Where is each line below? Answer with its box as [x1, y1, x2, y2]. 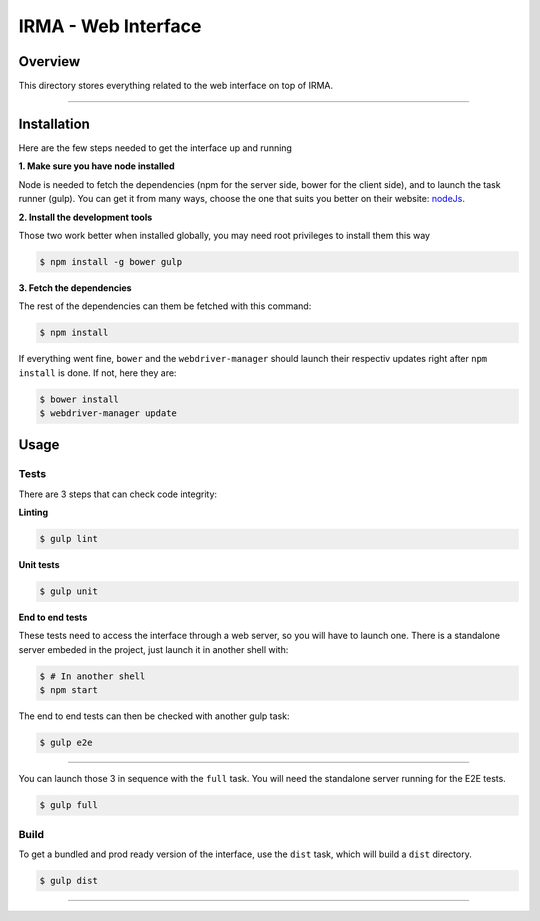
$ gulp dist [39, 875, 99, 886]
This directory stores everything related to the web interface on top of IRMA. [18, 80, 334, 92]
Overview [18, 53, 81, 70]
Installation [18, 115, 90, 132]
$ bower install [39, 393, 120, 405]
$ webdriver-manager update [39, 408, 177, 419]
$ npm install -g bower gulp [39, 256, 183, 267]
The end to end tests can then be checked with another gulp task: [18, 710, 290, 722]
